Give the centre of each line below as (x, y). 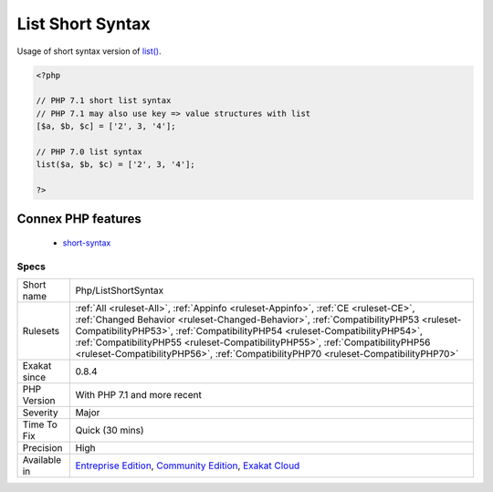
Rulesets (41, 331)
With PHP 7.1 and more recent (139, 395)
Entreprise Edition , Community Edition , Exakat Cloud (188, 466)
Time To (40, 424)
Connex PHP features (79, 219)
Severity (40, 413)
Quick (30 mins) (110, 431)
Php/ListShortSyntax (120, 290)
